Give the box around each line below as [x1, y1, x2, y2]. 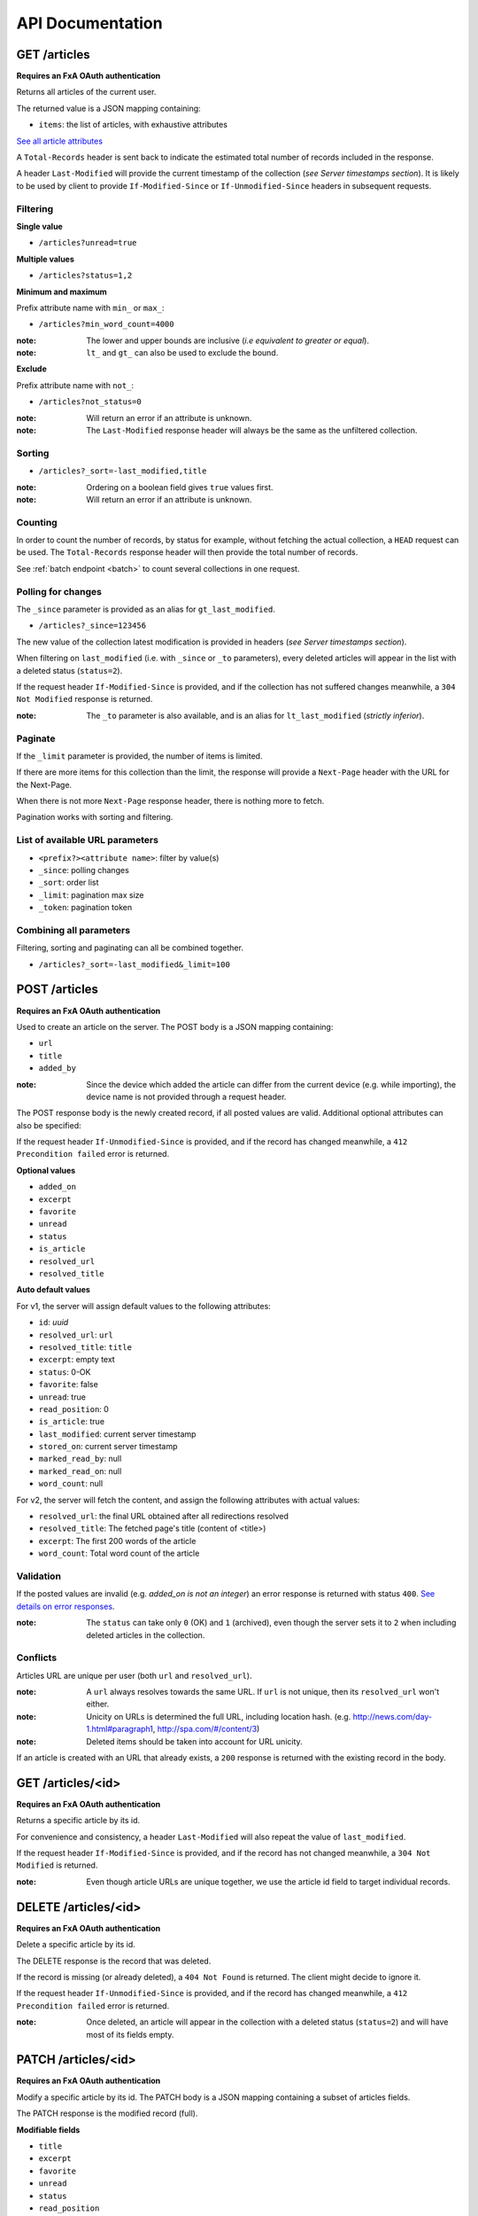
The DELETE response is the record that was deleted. [16, 1955, 212, 1966]
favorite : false [38, 1379, 99, 1390]
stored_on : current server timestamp [38, 1441, 178, 1452]
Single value [16, 221, 64, 231]
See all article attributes [16, 136, 104, 146]
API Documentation [16, 13, 163, 33]
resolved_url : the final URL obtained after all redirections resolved [38, 1511, 289, 1522]
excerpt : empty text [38, 1354, 115, 1365]
